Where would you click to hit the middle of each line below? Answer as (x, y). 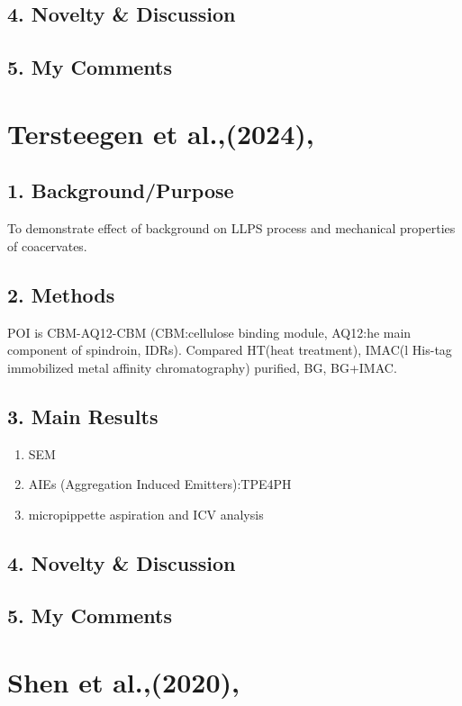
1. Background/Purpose (121, 190)
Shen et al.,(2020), (123, 682)
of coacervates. (47, 245)
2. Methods (61, 294)
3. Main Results (83, 416)
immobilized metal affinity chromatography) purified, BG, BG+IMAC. (202, 367)
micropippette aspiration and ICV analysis (146, 514)
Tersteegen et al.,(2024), (161, 133)
